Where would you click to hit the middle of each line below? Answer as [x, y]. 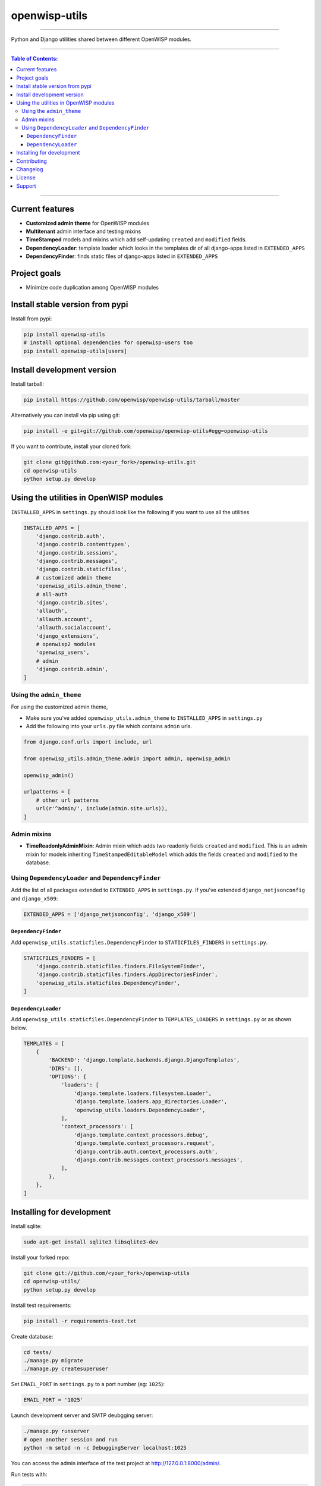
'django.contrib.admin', [72, 669]
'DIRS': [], [66, 1068]
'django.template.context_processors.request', [144, 1143]
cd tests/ [38, 1352]
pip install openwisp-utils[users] [75, 351]
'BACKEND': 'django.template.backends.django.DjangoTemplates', [144, 1060]
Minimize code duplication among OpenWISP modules [92, 288]
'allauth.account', [64, 619]
